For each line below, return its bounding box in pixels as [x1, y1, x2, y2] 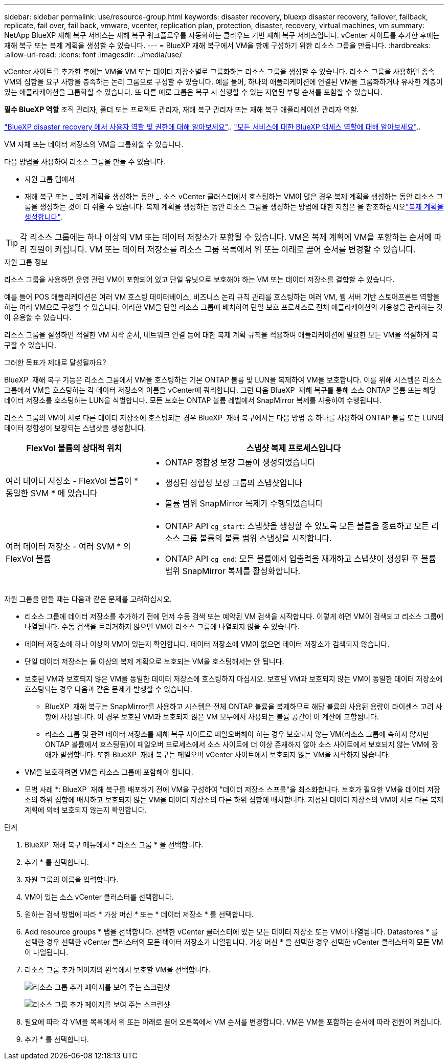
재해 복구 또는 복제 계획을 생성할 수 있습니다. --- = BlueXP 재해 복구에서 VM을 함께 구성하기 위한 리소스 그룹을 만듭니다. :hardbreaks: [4, 41, 431, 50]
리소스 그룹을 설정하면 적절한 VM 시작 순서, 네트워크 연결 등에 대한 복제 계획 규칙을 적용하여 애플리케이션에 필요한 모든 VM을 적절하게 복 [4, 330, 438, 339]
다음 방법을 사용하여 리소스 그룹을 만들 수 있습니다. [4, 157, 165, 166]
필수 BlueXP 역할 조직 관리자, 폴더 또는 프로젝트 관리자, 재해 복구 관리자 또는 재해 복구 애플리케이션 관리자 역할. [4, 105, 359, 114]
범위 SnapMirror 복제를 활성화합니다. [165, 566, 301, 576]
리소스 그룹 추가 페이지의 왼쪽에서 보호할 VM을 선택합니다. [25, 965, 211, 974]
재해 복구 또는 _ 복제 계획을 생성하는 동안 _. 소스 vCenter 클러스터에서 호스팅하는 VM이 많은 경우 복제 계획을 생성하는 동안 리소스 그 [25, 192, 443, 201]
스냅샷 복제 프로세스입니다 [246, 443, 341, 453]
